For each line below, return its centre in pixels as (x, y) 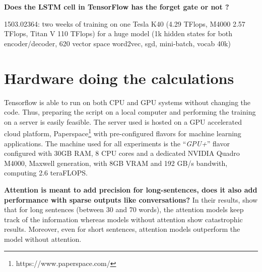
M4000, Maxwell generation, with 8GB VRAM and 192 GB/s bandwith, (116, 163)
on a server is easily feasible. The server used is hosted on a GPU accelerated (123, 121)
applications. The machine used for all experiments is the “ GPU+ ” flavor (117, 143)
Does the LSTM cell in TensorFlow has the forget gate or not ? (117, 7)
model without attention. (43, 239)
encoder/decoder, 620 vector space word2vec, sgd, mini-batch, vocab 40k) (117, 43)
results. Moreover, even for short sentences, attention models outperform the (122, 229)
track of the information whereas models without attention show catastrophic (123, 219)
